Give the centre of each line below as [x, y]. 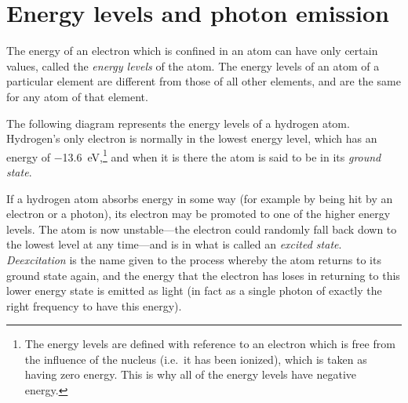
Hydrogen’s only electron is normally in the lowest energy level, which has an [192, 138]
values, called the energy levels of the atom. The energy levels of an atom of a [193, 65]
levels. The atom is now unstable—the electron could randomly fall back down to [202, 229]
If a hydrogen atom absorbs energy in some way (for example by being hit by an [200, 198]
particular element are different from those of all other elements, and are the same [204, 81]
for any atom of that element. [77, 96]
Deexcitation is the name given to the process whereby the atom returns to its [194, 259]
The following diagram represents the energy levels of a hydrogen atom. [178, 123]
